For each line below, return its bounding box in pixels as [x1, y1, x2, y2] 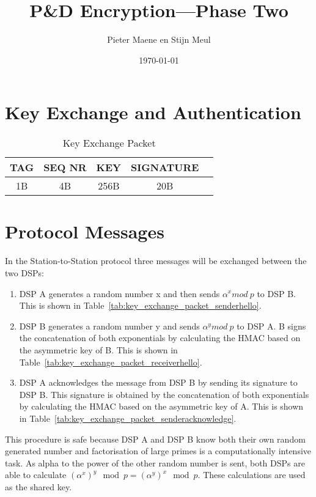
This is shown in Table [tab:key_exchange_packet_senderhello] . [19, 299, 262, 312]
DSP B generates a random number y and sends [19, 319, 200, 332]
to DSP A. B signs [237, 319, 306, 332]
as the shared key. [5, 480, 72, 493]
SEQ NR [43, 160, 87, 175]
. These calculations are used [197, 468, 306, 481]
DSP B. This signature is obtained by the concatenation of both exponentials [19, 388, 309, 400]
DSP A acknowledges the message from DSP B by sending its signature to [19, 376, 298, 389]
